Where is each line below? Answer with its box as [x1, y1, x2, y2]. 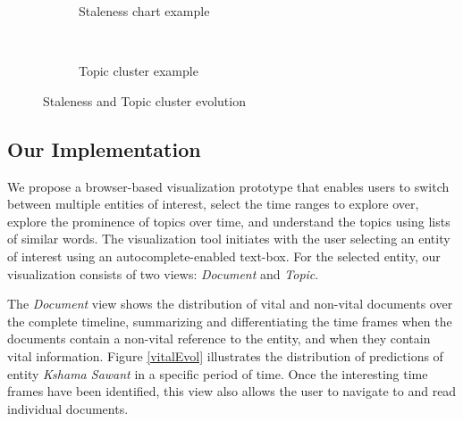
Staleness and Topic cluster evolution [43, 91, 246, 110]
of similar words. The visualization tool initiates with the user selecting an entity [7, 229, 450, 248]
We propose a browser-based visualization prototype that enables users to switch [7, 177, 450, 195]
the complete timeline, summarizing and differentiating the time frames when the [7, 311, 452, 330]
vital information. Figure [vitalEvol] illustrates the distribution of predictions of [7, 346, 443, 365]
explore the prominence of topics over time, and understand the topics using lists [7, 211, 450, 230]
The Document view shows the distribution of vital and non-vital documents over [7, 294, 453, 313]
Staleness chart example [79, 2, 210, 20]
